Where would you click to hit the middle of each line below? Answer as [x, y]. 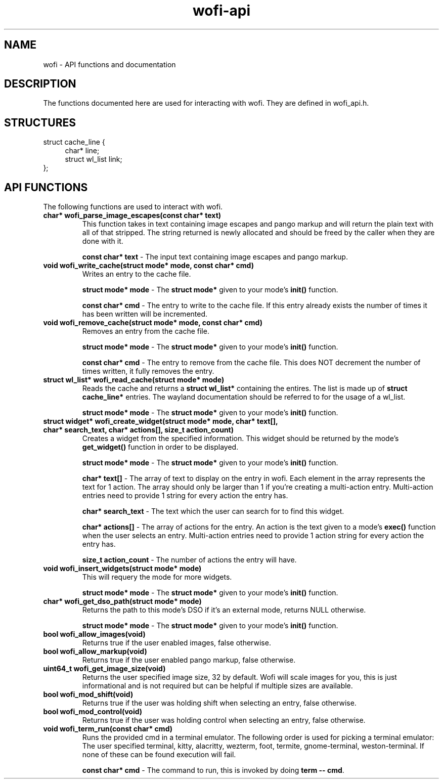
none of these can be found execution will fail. [159, 755]
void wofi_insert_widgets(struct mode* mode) [122, 569]
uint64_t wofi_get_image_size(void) [104, 669]
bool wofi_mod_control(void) [93, 712]
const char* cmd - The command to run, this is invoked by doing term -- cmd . [213, 770]
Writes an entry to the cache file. [137, 274]
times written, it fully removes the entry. [148, 371]
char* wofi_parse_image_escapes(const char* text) [132, 215]
